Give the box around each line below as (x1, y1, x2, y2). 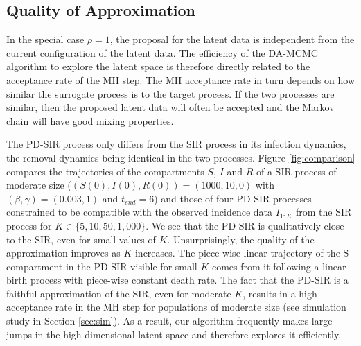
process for (6, 218, 52, 232)
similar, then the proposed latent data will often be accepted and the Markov (6, 100, 335, 114)
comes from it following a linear (211, 259, 346, 273)
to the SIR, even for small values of (6, 232, 156, 246)
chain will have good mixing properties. (6, 113, 174, 128)
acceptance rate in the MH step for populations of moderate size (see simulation (6, 300, 346, 314)
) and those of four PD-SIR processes (154, 191, 312, 205)
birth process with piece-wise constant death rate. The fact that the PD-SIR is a (6, 273, 349, 287)
